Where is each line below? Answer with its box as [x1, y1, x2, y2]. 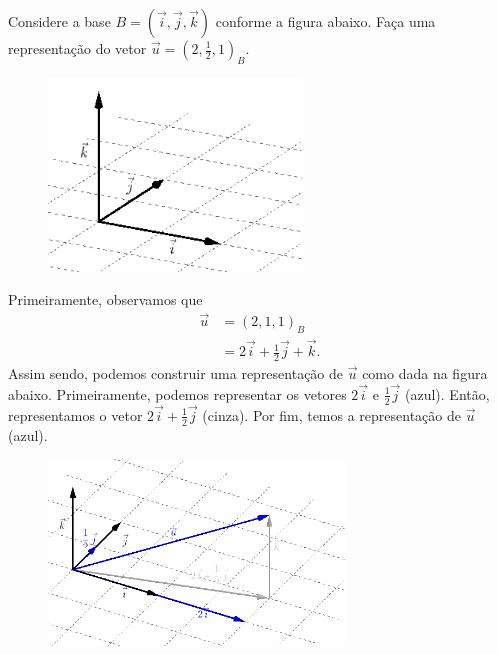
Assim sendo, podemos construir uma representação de [8, 362, 344, 383]
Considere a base [8, 11, 111, 31]
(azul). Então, [405, 383, 490, 404]
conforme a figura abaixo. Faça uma [215, 11, 436, 31]
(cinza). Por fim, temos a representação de [202, 404, 461, 425]
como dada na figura [362, 362, 488, 383]
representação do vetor [8, 38, 147, 58]
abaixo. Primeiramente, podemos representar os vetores [8, 383, 347, 404]
